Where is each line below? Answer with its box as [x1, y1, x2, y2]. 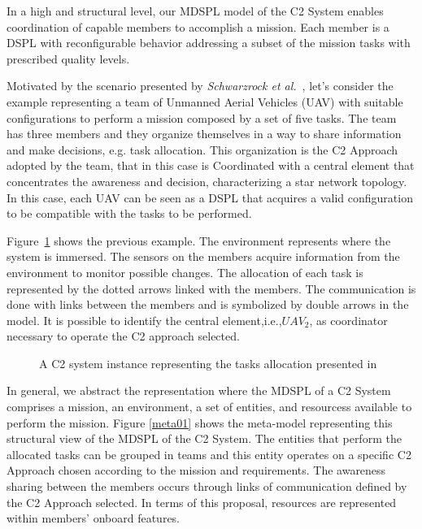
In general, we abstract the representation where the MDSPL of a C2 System [7, 382, 391, 399]
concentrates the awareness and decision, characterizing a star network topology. [7, 172, 407, 189]
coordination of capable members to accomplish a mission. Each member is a [7, 18, 389, 35]
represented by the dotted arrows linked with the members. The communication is [7, 280, 416, 297]
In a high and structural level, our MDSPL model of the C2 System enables [7, 2, 384, 19]
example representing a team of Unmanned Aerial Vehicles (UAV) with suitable [7, 93, 403, 110]
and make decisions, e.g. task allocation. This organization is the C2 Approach [7, 141, 398, 158]
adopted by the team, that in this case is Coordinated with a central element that [7, 157, 415, 174]
